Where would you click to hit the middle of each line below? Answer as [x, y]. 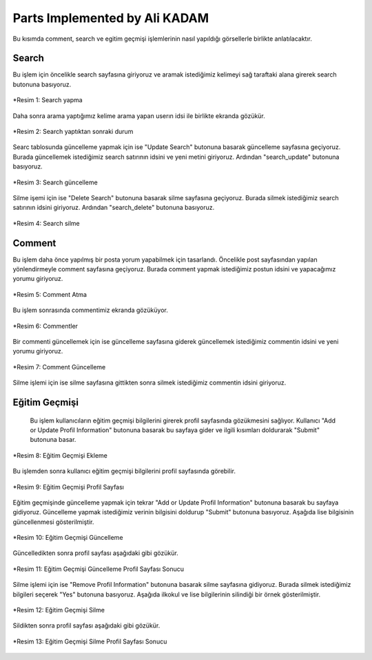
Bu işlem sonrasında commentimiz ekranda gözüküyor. [90, 310]
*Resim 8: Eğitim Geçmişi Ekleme [60, 455]
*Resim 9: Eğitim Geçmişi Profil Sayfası [68, 487]
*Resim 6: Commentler [45, 326]
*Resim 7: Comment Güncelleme [59, 367]
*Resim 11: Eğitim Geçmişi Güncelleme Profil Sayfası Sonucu [99, 569]
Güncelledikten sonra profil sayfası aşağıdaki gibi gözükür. [95, 553]
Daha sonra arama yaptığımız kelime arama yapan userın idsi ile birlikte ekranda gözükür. [139, 116]
